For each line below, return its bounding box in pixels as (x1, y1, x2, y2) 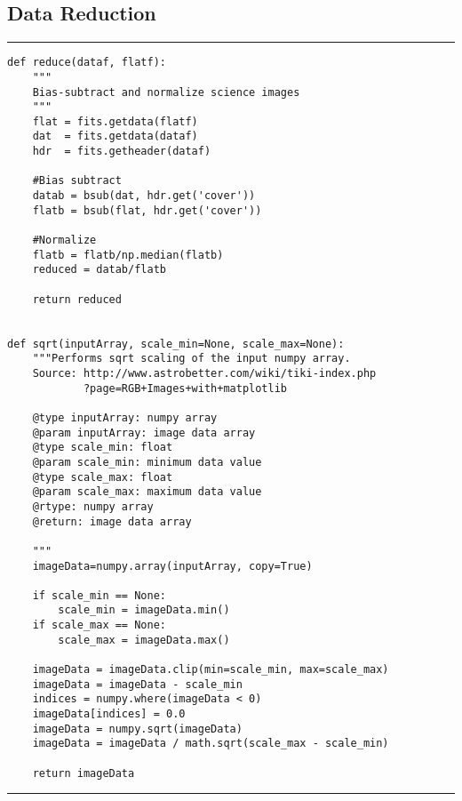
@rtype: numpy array (32, 500, 154, 513)
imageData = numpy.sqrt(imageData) (32, 722, 243, 735)
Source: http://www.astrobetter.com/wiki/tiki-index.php (32, 366, 377, 380)
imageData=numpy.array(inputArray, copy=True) (32, 559, 313, 573)
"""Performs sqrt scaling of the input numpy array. (32, 352, 351, 365)
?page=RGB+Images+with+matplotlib (83, 381, 287, 395)
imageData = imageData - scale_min (32, 677, 243, 691)
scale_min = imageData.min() (58, 604, 230, 617)
